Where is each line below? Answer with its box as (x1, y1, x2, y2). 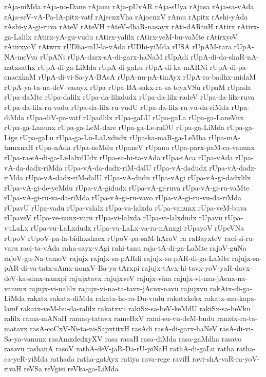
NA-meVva (4, 51, 38, 62)
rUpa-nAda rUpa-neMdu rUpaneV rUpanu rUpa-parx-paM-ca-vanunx (35, 142, 255, 153)
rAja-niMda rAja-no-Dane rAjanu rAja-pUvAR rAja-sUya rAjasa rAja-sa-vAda (4, 1, 254, 11)
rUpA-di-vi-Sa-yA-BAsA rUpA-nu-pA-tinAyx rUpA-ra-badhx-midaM (38, 71, 256, 82)
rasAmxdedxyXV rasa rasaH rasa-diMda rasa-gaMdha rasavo (48, 333, 242, 344)
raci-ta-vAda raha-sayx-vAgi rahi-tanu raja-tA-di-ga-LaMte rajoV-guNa (20, 242, 246, 253)
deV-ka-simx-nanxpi (4, 273, 67, 284)
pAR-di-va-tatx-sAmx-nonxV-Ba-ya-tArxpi (4, 262, 140, 273)
